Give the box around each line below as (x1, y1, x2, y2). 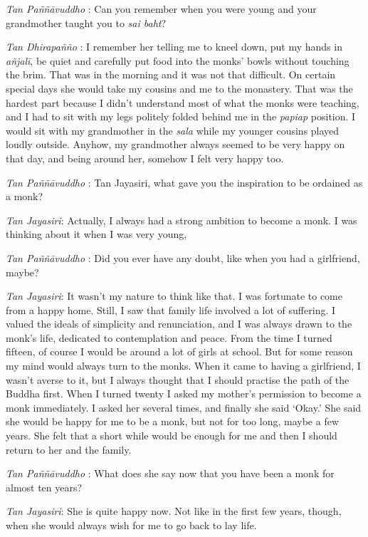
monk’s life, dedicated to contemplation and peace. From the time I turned (6, 330, 332, 345)
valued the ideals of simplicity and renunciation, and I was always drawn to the (6, 316, 352, 331)
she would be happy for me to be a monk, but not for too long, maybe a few (6, 414, 339, 429)
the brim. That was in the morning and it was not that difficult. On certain (6, 67, 336, 82)
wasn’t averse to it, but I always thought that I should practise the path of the (6, 372, 349, 387)
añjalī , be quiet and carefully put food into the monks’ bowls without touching (6, 53, 349, 68)
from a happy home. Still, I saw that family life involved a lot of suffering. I (6, 302, 336, 317)
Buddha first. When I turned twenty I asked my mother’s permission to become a (6, 386, 362, 401)
